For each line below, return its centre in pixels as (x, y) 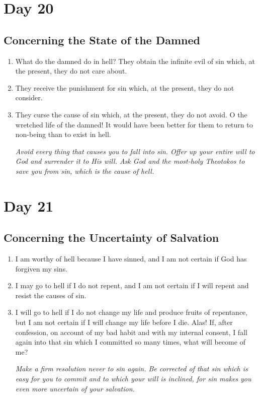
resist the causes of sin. (51, 295)
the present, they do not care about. (71, 71)
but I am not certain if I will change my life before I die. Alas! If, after (124, 322)
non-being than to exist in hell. (63, 134)
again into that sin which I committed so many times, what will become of (130, 342)
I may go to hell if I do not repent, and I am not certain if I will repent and (132, 285)
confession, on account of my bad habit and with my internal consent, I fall (131, 332)
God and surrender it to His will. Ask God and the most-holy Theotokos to (130, 161)
